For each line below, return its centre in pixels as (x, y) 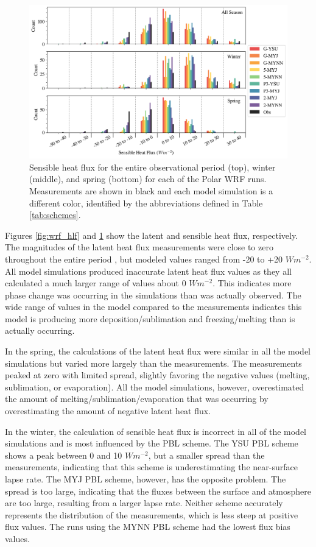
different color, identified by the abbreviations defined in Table (146, 203)
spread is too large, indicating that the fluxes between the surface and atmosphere (158, 491)
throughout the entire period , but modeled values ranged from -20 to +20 (144, 259)
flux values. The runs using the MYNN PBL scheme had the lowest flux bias (148, 527)
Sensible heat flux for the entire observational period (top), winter (153, 167)
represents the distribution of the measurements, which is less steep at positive (152, 514)
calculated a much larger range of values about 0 (96, 283)
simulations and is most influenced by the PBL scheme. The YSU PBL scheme (152, 443)
